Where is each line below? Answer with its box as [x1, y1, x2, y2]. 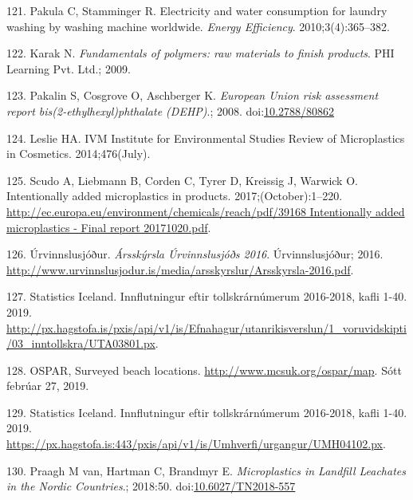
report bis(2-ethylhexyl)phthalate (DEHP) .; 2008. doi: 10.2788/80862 [6, 102, 334, 119]
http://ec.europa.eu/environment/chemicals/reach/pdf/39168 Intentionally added [6, 203, 405, 219]
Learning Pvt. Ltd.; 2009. [6, 60, 131, 77]
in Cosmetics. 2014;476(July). [6, 145, 151, 162]
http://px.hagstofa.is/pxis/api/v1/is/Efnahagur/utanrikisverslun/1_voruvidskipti [6, 319, 407, 336]
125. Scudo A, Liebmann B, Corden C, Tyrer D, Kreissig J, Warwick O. [6, 171, 358, 188]
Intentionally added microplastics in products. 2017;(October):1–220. [6, 187, 343, 204]
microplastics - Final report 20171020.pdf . [6, 219, 211, 235]
